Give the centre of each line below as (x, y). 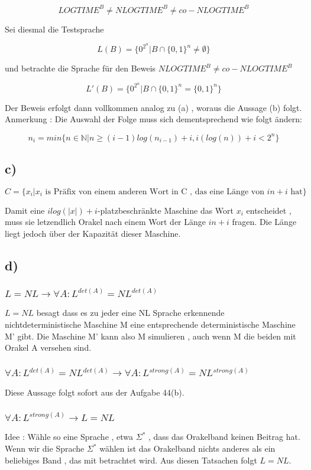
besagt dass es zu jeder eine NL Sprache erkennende (130, 313)
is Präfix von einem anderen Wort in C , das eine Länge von (155, 192)
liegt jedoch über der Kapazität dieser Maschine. (93, 233)
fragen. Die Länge (264, 222)
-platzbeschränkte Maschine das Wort (166, 210)
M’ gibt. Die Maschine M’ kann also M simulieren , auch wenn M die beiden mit (150, 336)
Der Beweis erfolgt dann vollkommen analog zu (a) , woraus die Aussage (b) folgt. (153, 107)
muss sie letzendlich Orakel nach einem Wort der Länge (106, 222)
